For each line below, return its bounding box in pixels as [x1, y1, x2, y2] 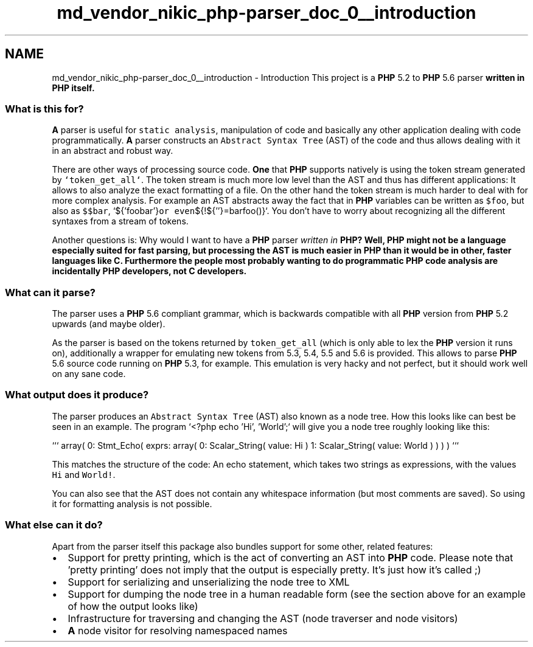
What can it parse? [5, 286, 96, 299]
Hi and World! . [52, 469, 116, 480]
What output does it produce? [5, 389, 149, 401]
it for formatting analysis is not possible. [52, 498, 212, 509]
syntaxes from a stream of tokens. [52, 216, 189, 227]
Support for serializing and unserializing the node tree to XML [68, 575, 350, 588]
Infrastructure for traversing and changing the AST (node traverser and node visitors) [68, 612, 458, 625]
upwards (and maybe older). [52, 319, 165, 330]
